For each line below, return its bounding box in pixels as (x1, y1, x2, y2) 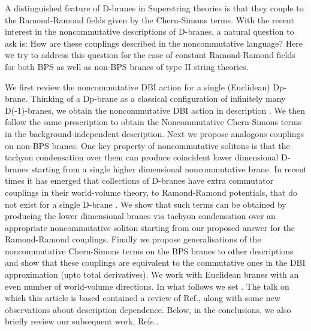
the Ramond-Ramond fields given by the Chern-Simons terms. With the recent (5, 13, 294, 26)
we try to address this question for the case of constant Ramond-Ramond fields (5, 48, 295, 61)
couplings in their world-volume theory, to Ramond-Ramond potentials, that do (5, 186, 297, 198)
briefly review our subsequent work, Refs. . (5, 315, 159, 327)
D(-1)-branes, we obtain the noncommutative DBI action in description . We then (5, 104, 305, 116)
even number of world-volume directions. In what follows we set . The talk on (5, 280, 289, 292)
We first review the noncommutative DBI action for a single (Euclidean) (5, 80, 270, 93)
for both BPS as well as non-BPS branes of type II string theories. (5, 60, 249, 72)
